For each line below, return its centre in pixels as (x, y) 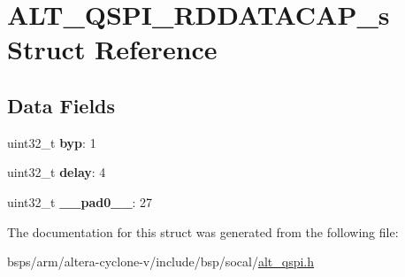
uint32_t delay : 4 (57, 172)
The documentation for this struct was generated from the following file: (203, 231)
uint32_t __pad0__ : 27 (80, 201)
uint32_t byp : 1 (52, 142)
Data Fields (61, 105)
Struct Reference (112, 49)
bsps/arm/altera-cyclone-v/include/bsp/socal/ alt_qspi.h (161, 262)
